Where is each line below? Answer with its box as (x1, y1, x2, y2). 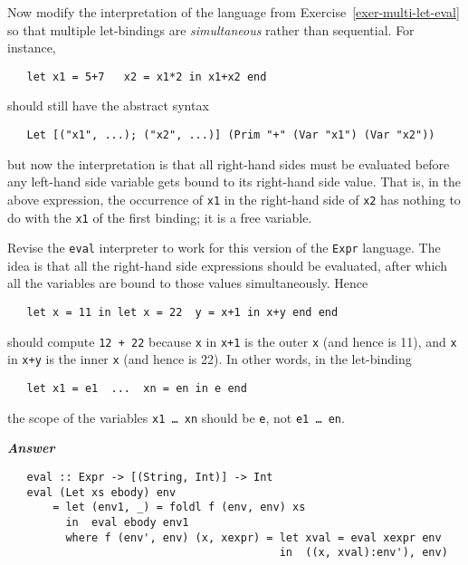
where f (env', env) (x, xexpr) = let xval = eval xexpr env (65, 531, 442, 544)
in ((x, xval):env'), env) (279, 546, 448, 560)
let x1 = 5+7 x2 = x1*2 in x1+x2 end (26, 70, 267, 83)
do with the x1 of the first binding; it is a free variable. (7, 207, 312, 226)
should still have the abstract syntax (7, 96, 209, 115)
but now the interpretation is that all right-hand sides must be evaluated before (7, 154, 450, 173)
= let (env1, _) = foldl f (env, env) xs (53, 501, 306, 514)
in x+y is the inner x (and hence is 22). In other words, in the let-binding (7, 350, 412, 369)
